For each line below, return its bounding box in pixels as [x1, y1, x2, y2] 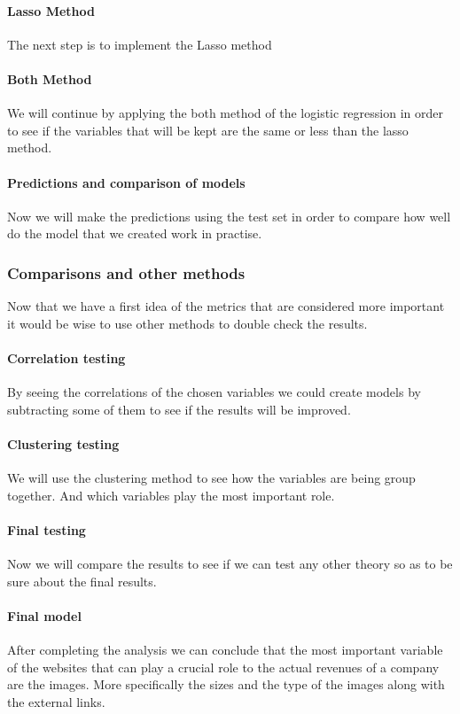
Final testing [7, 520, 86, 539]
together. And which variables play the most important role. [7, 485, 335, 504]
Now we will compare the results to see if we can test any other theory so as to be [7, 555, 453, 573]
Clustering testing [7, 434, 120, 453]
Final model [7, 606, 82, 625]
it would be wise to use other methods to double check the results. [7, 314, 368, 332]
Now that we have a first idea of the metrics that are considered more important [7, 297, 445, 315]
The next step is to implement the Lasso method [7, 35, 272, 53]
